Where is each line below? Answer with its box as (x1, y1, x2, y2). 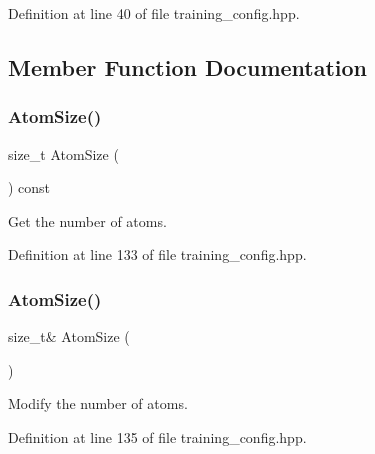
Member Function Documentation (8, 51, 368, 82)
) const (8, 177, 51, 198)
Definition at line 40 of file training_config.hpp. (8, 3, 300, 23)
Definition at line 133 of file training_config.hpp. (8, 244, 307, 265)
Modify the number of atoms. (8, 393, 188, 414)
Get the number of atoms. (8, 210, 167, 231)
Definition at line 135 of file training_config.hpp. (8, 426, 307, 447)
